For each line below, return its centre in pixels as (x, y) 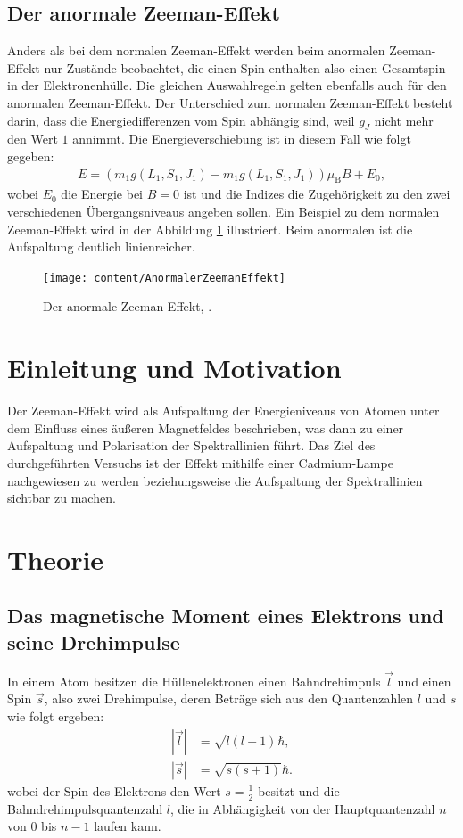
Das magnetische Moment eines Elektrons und (226, 616)
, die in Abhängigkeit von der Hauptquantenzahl (303, 808)
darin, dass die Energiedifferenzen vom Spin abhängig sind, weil (181, 120)
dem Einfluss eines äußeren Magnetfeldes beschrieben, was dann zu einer (206, 427)
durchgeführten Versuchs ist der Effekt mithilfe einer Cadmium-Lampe (200, 462)
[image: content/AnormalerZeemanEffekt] (165, 278)
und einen (424, 681)
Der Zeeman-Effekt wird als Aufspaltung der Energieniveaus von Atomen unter (223, 411)
